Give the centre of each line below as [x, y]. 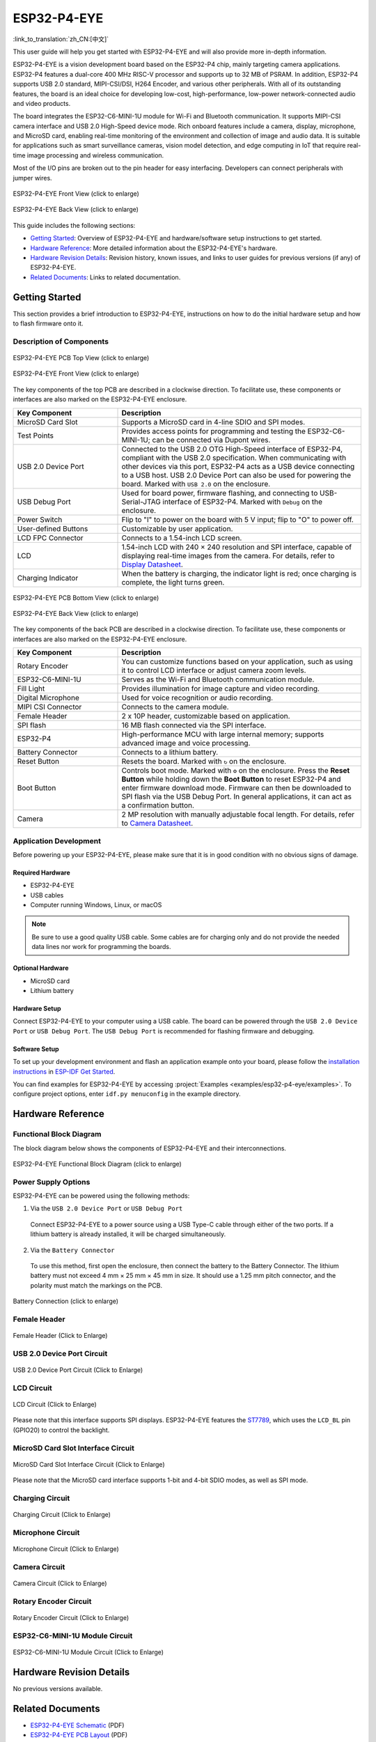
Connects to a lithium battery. [170, 753]
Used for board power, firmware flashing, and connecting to [220, 493]
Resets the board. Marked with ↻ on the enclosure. [204, 762]
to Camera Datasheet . [157, 824]
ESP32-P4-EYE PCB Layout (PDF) [79, 1735]
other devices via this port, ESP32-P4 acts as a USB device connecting [238, 466]
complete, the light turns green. [173, 582]
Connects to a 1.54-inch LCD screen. [182, 538]
